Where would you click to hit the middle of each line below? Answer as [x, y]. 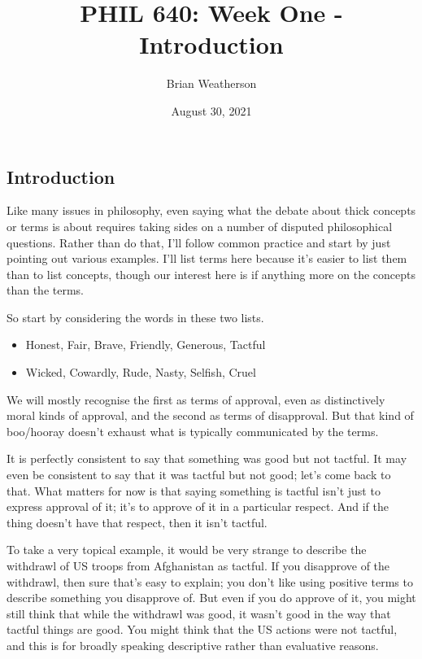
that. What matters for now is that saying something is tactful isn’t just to [194, 490]
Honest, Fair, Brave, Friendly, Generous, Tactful [146, 345]
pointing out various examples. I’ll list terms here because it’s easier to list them [207, 258]
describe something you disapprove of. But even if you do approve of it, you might [211, 598]
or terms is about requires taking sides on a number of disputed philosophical [200, 226]
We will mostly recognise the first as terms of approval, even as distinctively [196, 399]
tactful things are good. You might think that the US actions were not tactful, [202, 629]
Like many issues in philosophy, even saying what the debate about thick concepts [211, 210]
